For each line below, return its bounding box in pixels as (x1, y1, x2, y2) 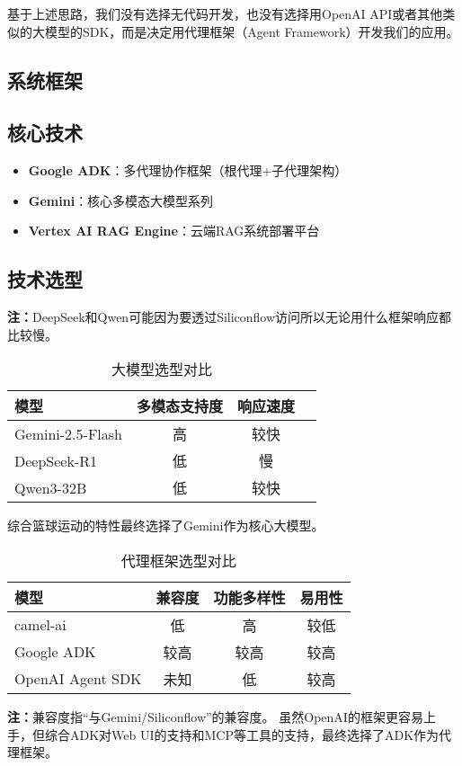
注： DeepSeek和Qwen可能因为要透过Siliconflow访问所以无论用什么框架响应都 (7, 307, 452, 326)
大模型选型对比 (111, 359, 213, 380)
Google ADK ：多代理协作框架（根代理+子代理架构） (28, 161, 348, 180)
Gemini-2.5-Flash (14, 423, 122, 444)
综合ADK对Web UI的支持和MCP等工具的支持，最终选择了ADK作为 (44, 725, 440, 744)
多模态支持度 (136, 396, 223, 417)
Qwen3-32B (14, 477, 87, 498)
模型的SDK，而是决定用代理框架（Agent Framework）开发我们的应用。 (44, 22, 459, 40)
